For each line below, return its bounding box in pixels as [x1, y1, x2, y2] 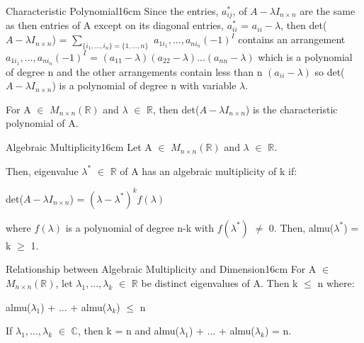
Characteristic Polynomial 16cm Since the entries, [6, 4, 219, 18]
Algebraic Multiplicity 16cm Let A [6, 140, 152, 154]
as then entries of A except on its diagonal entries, [6, 18, 224, 33]
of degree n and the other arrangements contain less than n [6, 64, 263, 79]
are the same [300, 4, 356, 18]
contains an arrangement [238, 32, 346, 47]
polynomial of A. [6, 116, 79, 130]
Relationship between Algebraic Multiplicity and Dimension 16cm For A [6, 262, 317, 276]
